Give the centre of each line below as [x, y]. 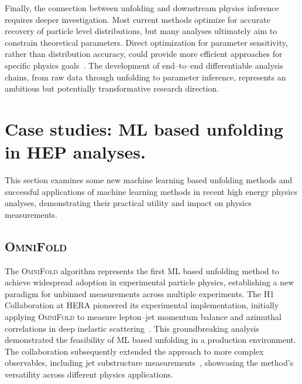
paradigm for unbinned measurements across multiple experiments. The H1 [140, 293]
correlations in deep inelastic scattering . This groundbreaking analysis [132, 328]
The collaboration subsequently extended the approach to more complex [134, 351]
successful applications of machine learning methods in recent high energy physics [151, 191]
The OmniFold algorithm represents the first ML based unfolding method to [142, 270]
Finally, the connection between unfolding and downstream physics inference [142, 8]
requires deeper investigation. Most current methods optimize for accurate [138, 19]
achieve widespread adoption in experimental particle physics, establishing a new [150, 282]
